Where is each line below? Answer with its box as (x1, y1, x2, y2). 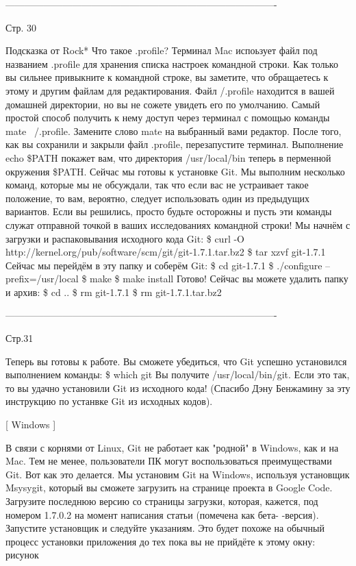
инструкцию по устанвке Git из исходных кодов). (5, 394, 213, 408)
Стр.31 (5, 331, 34, 345)
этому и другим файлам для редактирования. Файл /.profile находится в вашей (5, 83, 335, 97)
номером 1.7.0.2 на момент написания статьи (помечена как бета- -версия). (5, 507, 319, 521)
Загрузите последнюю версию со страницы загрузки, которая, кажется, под (5, 494, 318, 508)
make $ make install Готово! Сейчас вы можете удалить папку (90, 271, 348, 286)
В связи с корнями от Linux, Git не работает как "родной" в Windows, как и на (5, 440, 339, 454)
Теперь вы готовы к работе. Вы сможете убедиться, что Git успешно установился (5, 354, 347, 368)
